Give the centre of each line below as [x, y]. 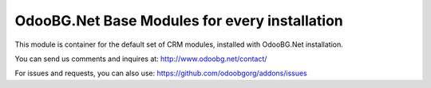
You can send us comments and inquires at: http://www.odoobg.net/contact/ [141, 59]
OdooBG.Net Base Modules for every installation [179, 21]
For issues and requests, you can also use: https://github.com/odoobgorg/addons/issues [161, 73]
